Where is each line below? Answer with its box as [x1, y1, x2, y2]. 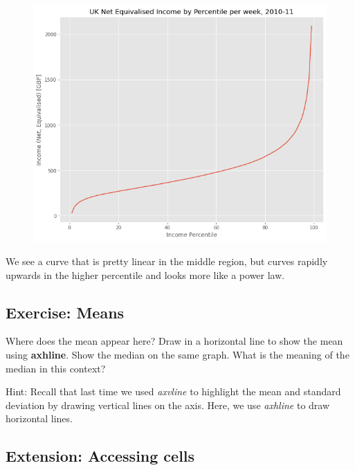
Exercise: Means [6, 301, 125, 323]
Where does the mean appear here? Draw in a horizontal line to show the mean [6, 334, 343, 348]
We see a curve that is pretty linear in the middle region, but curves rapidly [6, 253, 328, 268]
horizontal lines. [6, 411, 73, 426]
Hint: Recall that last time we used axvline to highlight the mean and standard [6, 384, 341, 399]
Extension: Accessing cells [6, 445, 195, 467]
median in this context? [6, 361, 106, 375]
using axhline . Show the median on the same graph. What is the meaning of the [6, 347, 349, 361]
